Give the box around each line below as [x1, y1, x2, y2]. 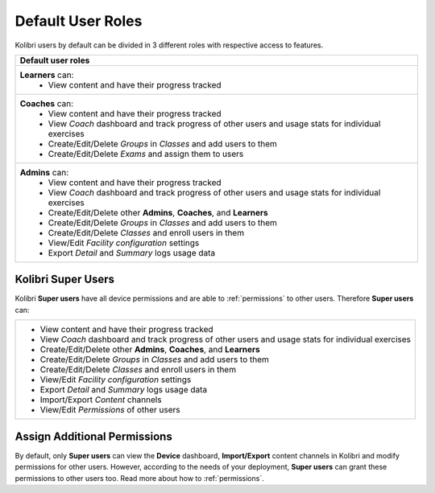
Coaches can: [19, 97, 74, 109]
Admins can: [19, 166, 69, 178]
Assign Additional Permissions [14, 429, 172, 443]
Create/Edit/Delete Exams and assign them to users [48, 148, 244, 159]
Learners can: [19, 69, 74, 80]
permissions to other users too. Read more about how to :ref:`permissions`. [14, 473, 265, 483]
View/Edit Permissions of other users [39, 405, 180, 416]
